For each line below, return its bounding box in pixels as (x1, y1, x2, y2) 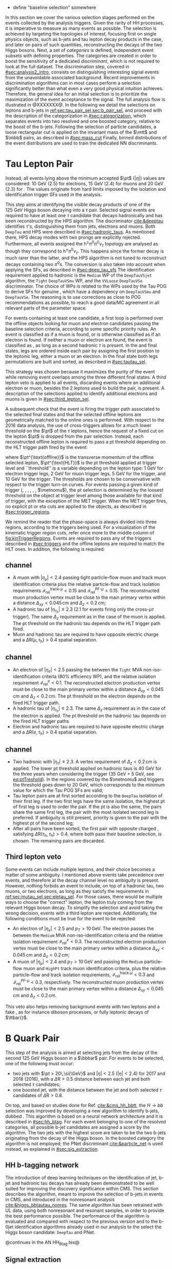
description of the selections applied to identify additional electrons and (5, 390, 158, 397)
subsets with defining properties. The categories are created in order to (5, 52, 157, 59)
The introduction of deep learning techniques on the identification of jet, (5, 1174, 158, 1181)
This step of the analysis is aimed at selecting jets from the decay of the (5, 1049, 158, 1056)
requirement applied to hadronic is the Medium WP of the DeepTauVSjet (5, 272, 152, 278)
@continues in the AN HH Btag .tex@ (5, 1239, 80, 1246)
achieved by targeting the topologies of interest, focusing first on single (5, 31, 157, 37)
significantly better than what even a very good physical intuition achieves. (5, 85, 164, 92)
